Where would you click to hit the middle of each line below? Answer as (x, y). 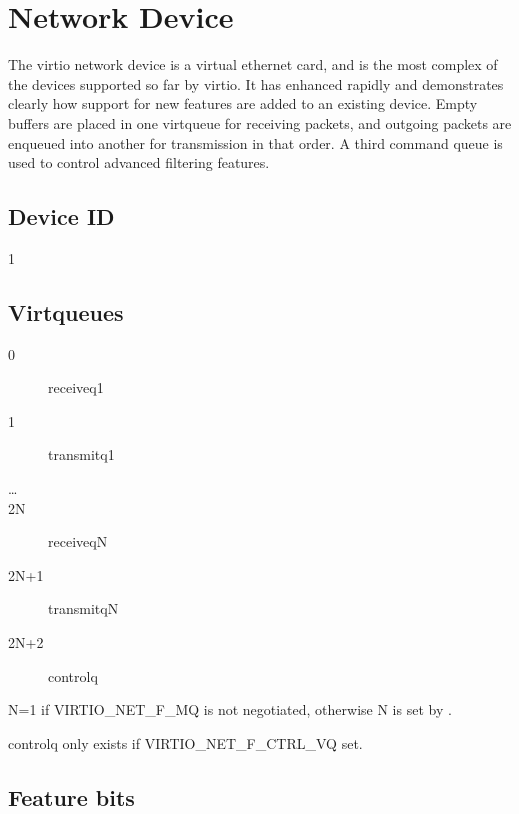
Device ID (61, 216)
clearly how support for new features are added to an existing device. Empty (243, 103)
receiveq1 (76, 387)
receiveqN (78, 541)
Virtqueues (66, 311)
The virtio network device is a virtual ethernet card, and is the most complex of (253, 64)
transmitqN (83, 608)
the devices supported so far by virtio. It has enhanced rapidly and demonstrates (256, 83)
